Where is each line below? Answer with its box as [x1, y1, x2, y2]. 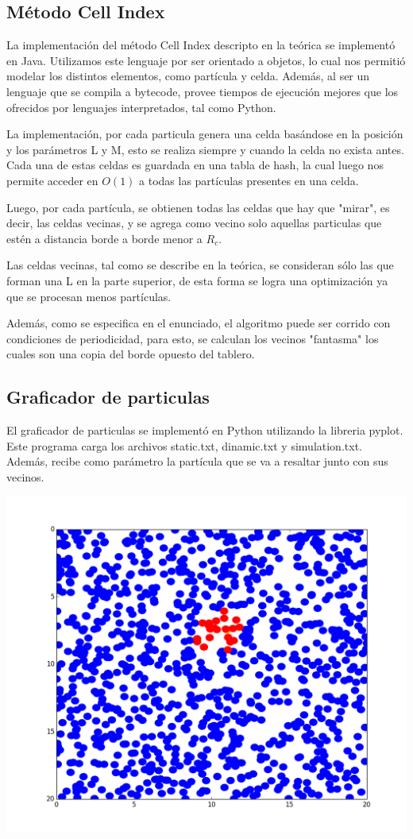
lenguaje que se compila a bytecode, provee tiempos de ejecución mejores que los [6, 83, 399, 99]
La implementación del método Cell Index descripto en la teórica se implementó [6, 37, 396, 53]
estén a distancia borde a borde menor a [6, 230, 203, 246]
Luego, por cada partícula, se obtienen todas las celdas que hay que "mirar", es [6, 199, 390, 215]
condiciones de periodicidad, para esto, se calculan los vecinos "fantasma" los [6, 330, 379, 346]
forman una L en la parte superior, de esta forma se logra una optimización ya [6, 272, 388, 288]
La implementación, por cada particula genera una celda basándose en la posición [6, 126, 403, 142]
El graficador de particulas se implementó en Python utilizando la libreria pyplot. [6, 422, 403, 439]
